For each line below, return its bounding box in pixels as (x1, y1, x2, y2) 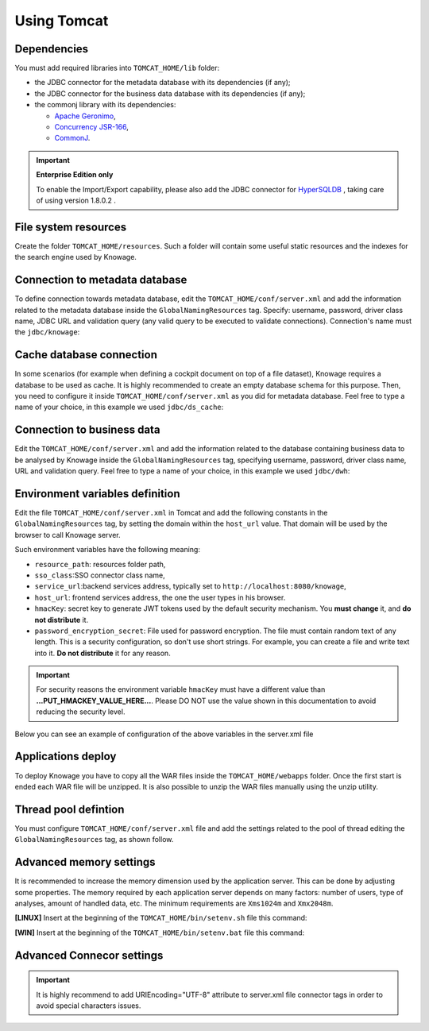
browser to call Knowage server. (14, 530, 121, 539)
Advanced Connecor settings (14, 948, 164, 962)
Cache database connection (14, 348, 158, 361)
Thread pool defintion (14, 802, 125, 816)
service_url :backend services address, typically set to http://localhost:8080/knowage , (34, 581, 347, 591)
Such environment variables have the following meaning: (14, 545, 200, 554)
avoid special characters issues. (36, 1001, 141, 1010)
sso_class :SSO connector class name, (34, 570, 166, 580)
